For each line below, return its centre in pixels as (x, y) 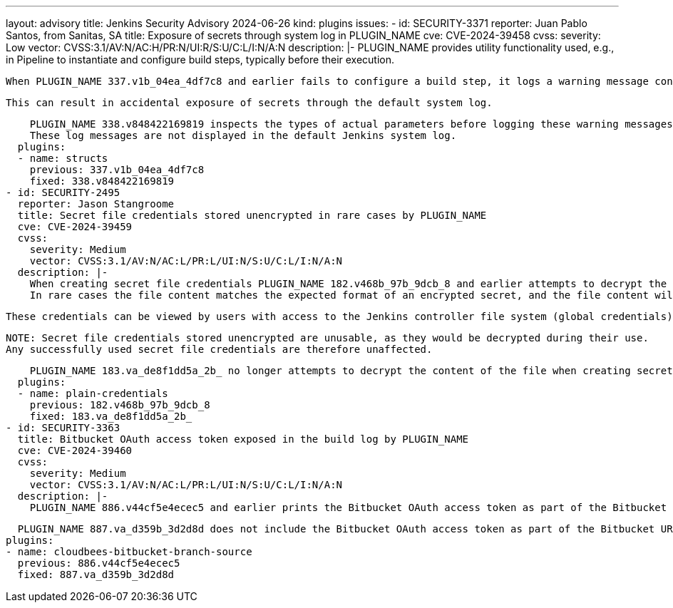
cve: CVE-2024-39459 (75, 227)
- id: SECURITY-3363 (63, 428)
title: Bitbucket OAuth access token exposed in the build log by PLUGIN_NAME (243, 439)
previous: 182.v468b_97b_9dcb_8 (120, 405)
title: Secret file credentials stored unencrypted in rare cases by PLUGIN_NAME (252, 215)
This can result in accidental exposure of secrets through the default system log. (249, 103)
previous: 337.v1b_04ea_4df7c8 (117, 170)
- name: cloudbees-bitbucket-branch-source (129, 552)
